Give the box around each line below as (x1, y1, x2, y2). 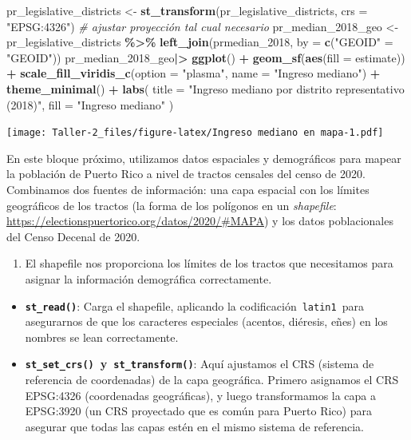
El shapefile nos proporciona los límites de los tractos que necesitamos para (25, 255, 393, 272)
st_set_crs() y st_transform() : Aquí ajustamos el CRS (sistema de (25, 355, 374, 372)
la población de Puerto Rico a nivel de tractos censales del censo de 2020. (6, 165, 366, 182)
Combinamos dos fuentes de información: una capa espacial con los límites (6, 181, 370, 197)
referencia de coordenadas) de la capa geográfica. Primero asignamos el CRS (25, 371, 399, 388)
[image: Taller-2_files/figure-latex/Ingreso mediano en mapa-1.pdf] (6, 127, 384, 139)
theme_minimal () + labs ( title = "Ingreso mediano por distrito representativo (6, 80, 405, 97)
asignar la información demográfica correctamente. (25, 270, 272, 287)
